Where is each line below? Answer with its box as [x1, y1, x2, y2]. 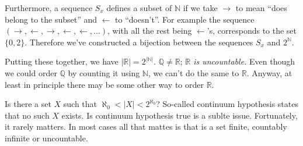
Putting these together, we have [5, 55, 119, 67]
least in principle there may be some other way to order [5, 78, 204, 90]
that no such [5, 109, 50, 121]
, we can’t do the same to [148, 66, 239, 79]
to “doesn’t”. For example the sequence [115, 13, 255, 25]
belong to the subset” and [5, 13, 97, 25]
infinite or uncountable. [5, 131, 88, 144]
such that [63, 98, 97, 110]
